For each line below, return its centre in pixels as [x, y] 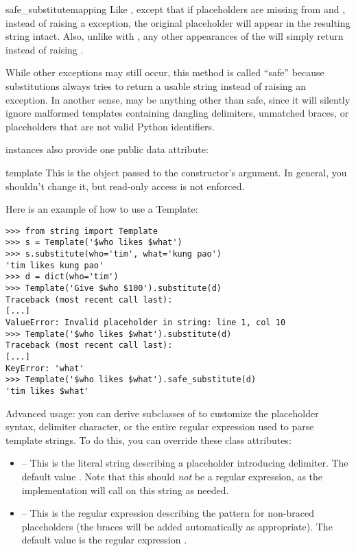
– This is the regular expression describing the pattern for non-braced [168, 513]
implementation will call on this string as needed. [125, 490]
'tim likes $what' [47, 391]
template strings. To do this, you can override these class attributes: [149, 439]
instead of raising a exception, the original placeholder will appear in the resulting [178, 22]
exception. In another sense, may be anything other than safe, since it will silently [178, 99]
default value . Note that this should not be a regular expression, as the [172, 476]
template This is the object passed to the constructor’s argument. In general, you [176, 172]
